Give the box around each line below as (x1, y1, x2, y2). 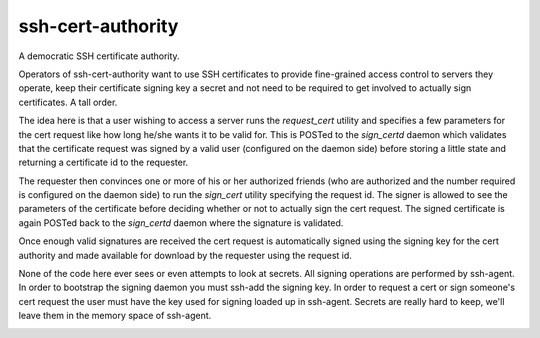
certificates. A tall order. (18, 96, 118, 108)
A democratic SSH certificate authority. (18, 50, 180, 62)
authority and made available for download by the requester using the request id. (18, 249, 352, 261)
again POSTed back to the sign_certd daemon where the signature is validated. (18, 216, 344, 229)
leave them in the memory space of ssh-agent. (18, 310, 212, 322)
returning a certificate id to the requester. (18, 156, 189, 169)
